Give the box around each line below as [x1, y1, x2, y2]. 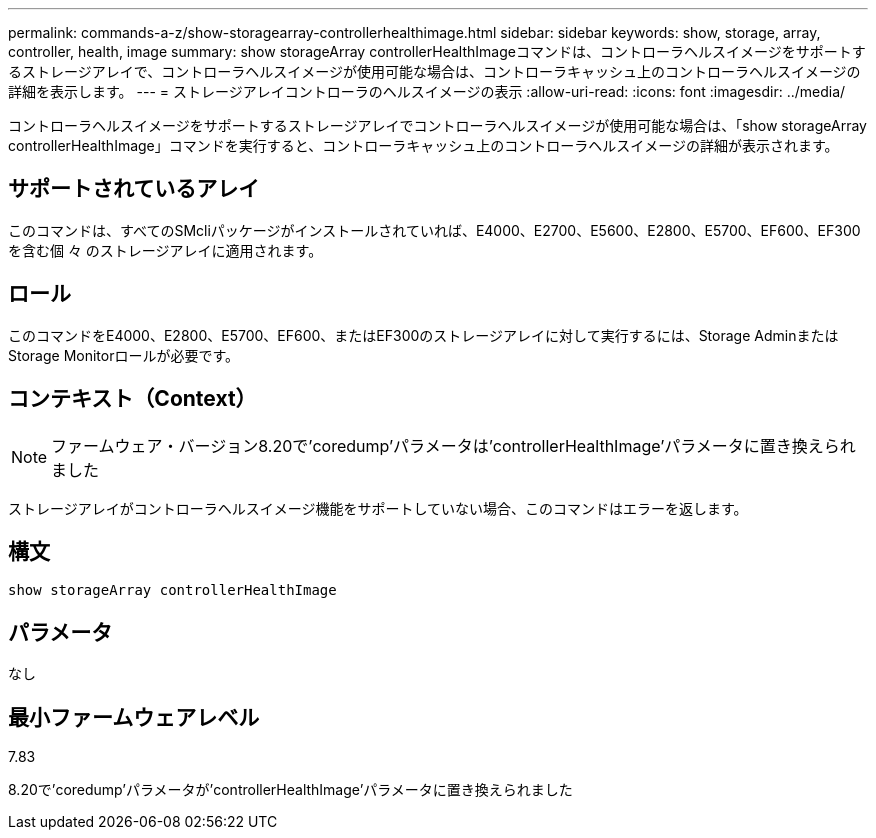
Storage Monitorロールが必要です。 [8, 346, 240, 364]
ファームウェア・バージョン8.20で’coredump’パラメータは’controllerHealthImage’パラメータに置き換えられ [51, 435, 856, 456]
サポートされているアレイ [8, 176, 260, 202]
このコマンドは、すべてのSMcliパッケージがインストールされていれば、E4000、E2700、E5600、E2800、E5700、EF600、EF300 [8, 221, 861, 239]
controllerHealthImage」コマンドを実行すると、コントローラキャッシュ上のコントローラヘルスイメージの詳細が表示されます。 [8, 137, 839, 154]
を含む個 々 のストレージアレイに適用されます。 [8, 241, 323, 259]
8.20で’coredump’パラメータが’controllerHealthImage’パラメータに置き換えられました [8, 781, 573, 799]
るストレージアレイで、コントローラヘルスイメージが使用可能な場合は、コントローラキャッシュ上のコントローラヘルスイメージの [8, 63, 861, 80]
